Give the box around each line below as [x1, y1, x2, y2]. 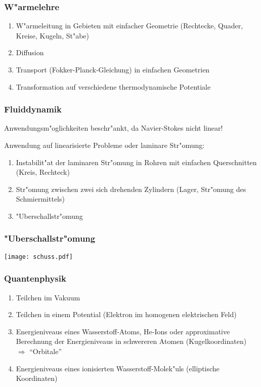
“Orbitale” [29, 346, 62, 357]
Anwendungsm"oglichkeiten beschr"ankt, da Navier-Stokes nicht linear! [4, 123, 223, 133]
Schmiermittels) [16, 193, 65, 204]
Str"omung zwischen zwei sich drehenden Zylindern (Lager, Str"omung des [16, 183, 246, 194]
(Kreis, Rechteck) [16, 167, 70, 177]
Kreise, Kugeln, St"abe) [16, 30, 89, 41]
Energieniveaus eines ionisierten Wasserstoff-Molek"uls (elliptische [16, 363, 220, 373]
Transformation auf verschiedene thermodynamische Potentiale [16, 81, 211, 92]
